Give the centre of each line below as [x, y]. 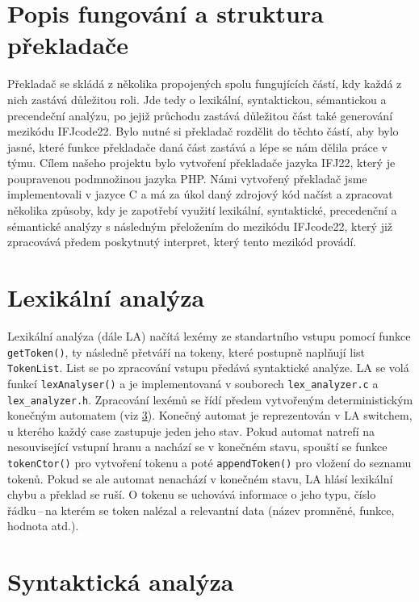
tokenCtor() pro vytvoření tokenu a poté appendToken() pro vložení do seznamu [209, 462]
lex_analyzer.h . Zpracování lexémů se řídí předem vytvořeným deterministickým [210, 399]
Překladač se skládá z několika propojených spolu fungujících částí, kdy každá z [205, 84]
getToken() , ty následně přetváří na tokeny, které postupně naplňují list [186, 351]
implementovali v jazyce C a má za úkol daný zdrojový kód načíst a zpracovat [200, 194]
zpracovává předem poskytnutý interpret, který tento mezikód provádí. [182, 242]
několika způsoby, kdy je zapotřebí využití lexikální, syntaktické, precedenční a [202, 210]
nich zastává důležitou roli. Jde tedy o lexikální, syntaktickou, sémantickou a [197, 99]
